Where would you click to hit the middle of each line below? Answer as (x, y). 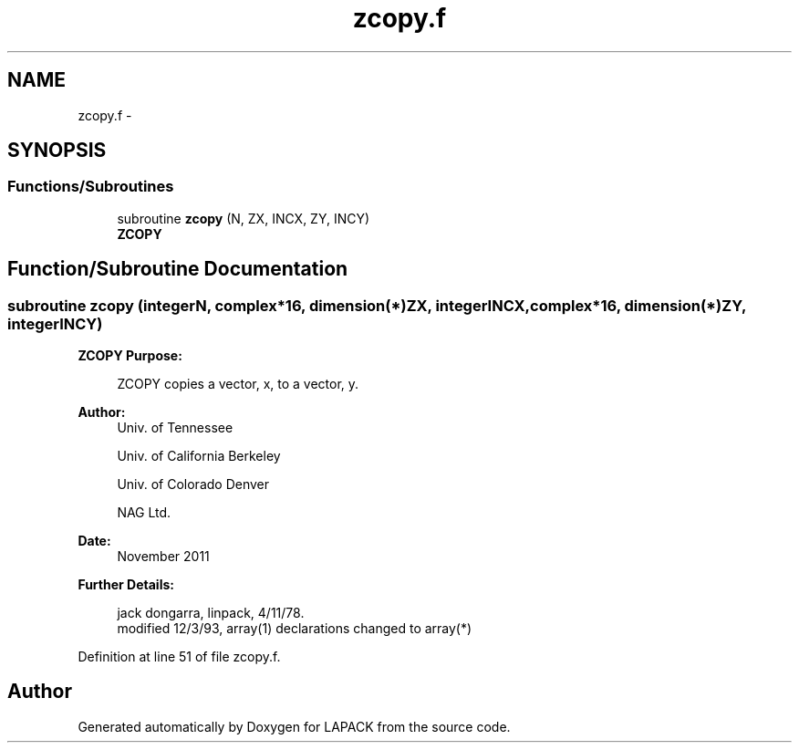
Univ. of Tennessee (175, 428)
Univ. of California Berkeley (199, 456)
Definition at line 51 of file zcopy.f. (179, 657)
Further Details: (126, 585)
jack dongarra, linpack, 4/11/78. (211, 613)
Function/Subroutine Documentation (178, 269)
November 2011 (163, 557)
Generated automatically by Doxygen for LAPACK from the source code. (294, 726)
